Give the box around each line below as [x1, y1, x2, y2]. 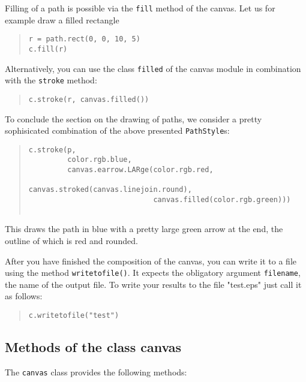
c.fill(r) [28, 44, 68, 53]
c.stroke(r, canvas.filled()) [28, 95, 149, 104]
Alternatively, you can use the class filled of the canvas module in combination [5, 62, 301, 74]
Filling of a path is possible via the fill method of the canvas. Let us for [5, 2, 275, 14]
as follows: [5, 290, 43, 302]
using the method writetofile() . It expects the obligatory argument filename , [5, 266, 301, 279]
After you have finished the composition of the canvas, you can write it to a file [5, 254, 297, 267]
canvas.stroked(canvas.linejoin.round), [28, 185, 192, 194]
